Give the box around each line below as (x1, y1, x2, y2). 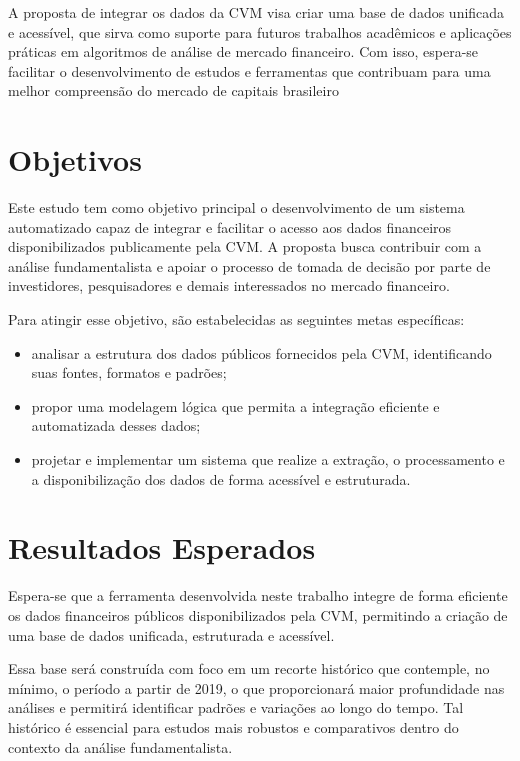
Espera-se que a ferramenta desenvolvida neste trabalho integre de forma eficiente (8, 585, 508, 606)
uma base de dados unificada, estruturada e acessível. (8, 624, 335, 645)
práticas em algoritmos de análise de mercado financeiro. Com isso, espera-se (8, 41, 479, 62)
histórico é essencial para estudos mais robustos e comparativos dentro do (8, 716, 459, 737)
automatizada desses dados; (31, 415, 201, 436)
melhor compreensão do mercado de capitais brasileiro (8, 80, 339, 101)
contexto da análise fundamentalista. (8, 736, 233, 757)
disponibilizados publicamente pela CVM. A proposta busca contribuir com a (8, 236, 482, 257)
